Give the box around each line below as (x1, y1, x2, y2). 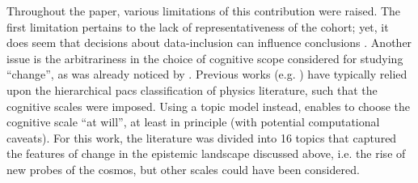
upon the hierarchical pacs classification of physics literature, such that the (6, 81, 378, 98)
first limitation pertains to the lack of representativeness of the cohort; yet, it (6, 18, 389, 35)
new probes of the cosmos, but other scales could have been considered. (6, 160, 360, 177)
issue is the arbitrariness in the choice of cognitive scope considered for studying (6, 49, 403, 66)
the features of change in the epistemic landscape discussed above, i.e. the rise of (6, 145, 406, 162)
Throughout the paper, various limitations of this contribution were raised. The (6, 2, 401, 19)
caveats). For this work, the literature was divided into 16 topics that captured (6, 129, 397, 146)
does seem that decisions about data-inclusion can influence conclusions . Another (6, 34, 412, 51)
